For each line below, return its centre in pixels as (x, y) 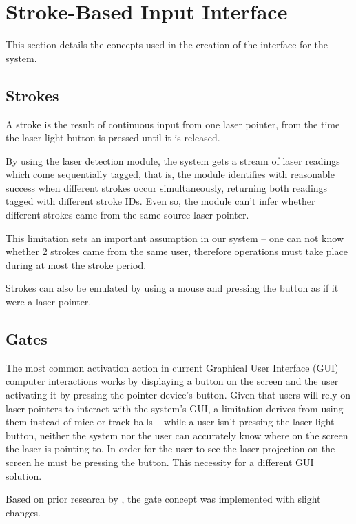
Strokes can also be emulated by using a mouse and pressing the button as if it (172, 288)
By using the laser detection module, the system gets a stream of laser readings (173, 160)
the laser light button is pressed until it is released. (113, 138)
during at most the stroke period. (76, 264)
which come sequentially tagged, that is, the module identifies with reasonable (170, 174)
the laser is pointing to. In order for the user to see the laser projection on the (170, 449)
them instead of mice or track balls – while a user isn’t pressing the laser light (170, 422)
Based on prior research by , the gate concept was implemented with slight (163, 499)
